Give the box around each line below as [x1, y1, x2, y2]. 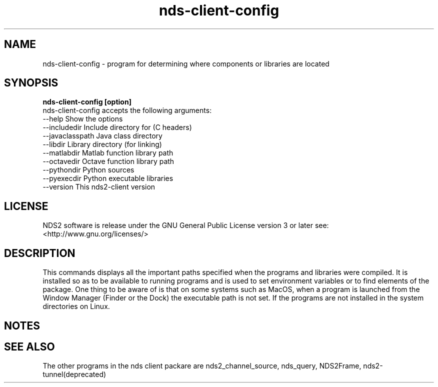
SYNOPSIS [4, 76, 58, 89]
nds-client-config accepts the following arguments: [42, 106, 212, 115]
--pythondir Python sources [42, 165, 134, 174]
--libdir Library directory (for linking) [42, 140, 162, 149]
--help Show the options [42, 114, 123, 123]
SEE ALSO [4, 340, 55, 353]
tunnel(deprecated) [42, 370, 106, 379]
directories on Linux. [42, 302, 110, 311]
